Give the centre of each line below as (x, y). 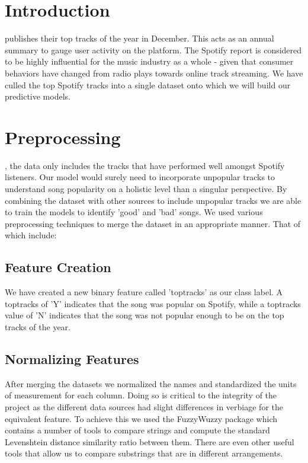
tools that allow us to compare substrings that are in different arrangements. (144, 453)
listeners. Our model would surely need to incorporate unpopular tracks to (140, 177)
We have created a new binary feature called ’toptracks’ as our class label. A (144, 292)
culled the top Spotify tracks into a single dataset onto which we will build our (148, 84)
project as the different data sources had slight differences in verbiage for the (144, 406)
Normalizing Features (72, 358)
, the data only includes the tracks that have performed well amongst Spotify (145, 165)
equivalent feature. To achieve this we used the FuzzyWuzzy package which (141, 418)
